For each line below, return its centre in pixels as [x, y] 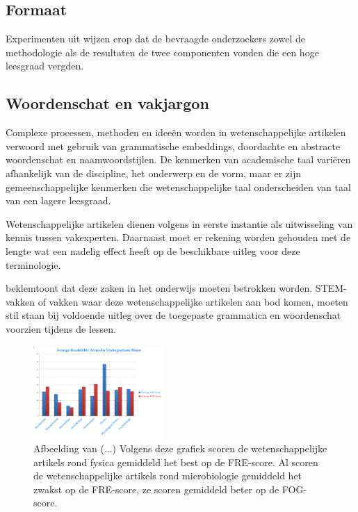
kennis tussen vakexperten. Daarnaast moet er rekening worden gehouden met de [178, 237]
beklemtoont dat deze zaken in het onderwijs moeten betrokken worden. [159, 288]
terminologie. [33, 264]
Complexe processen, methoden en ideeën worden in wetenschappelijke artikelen [176, 132]
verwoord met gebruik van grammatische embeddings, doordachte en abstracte [173, 146]
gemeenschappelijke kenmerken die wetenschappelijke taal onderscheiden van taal [178, 187]
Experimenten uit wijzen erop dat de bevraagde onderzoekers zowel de [155, 39]
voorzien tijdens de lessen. [61, 328]
